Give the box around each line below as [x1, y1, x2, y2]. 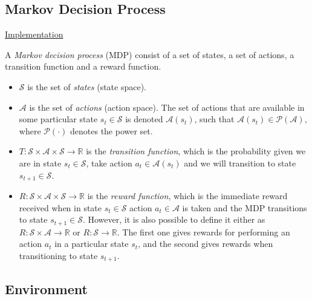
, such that [194, 113, 235, 125]
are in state [19, 156, 62, 169]
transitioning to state [19, 249, 98, 261]
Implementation [5, 28, 63, 41]
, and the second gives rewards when [138, 237, 273, 250]
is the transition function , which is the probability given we [86, 145, 306, 157]
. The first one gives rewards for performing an [117, 225, 290, 238]
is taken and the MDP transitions [182, 201, 307, 214]
